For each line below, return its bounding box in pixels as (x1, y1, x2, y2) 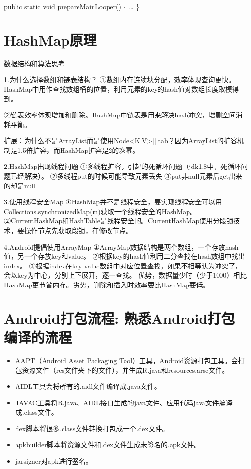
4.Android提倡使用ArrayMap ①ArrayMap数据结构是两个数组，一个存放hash (4, 241, 239, 251)
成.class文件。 (15, 407, 58, 417)
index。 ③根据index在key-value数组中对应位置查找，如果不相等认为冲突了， (4, 260, 242, 270)
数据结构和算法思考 (4, 58, 65, 68)
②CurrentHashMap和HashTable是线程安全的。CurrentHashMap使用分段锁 (4, 216, 234, 226)
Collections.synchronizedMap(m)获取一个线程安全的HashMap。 (4, 206, 197, 216)
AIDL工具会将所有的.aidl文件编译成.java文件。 (15, 381, 161, 391)
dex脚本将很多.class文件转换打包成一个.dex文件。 (15, 423, 169, 433)
